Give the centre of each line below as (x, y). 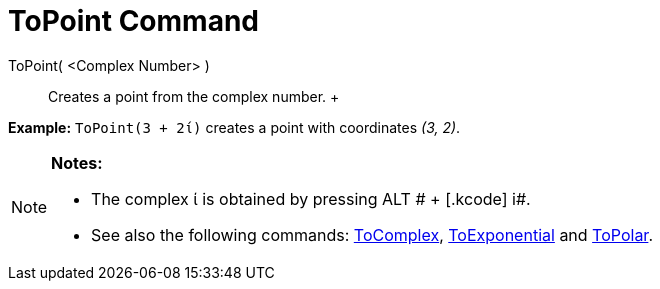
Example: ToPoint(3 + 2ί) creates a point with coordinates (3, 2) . (234, 127)
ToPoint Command (133, 21)
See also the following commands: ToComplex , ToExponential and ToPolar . (372, 234)
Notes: (77, 162)
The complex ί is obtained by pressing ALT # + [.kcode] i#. (311, 198)
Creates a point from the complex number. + (194, 96)
